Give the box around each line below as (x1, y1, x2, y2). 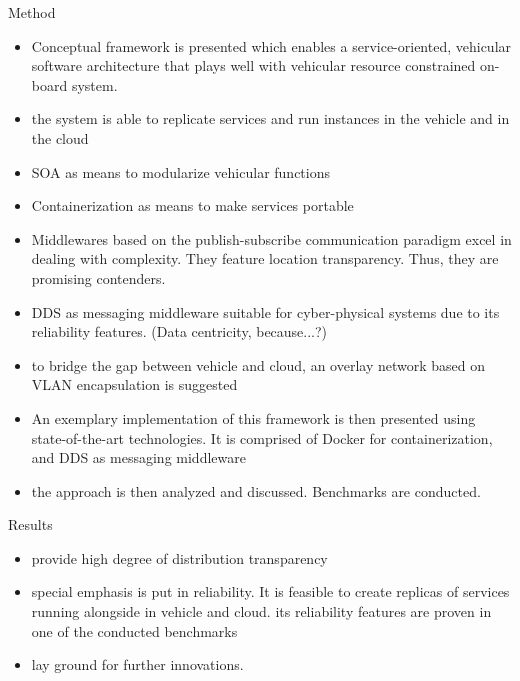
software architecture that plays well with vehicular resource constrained (31, 55, 476, 76)
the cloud (31, 127, 89, 148)
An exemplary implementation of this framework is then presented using (31, 407, 476, 428)
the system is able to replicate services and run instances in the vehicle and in (31, 108, 510, 129)
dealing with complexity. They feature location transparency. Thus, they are (31, 248, 499, 269)
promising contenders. (31, 267, 166, 288)
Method (8, 2, 56, 22)
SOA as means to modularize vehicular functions (31, 161, 330, 182)
